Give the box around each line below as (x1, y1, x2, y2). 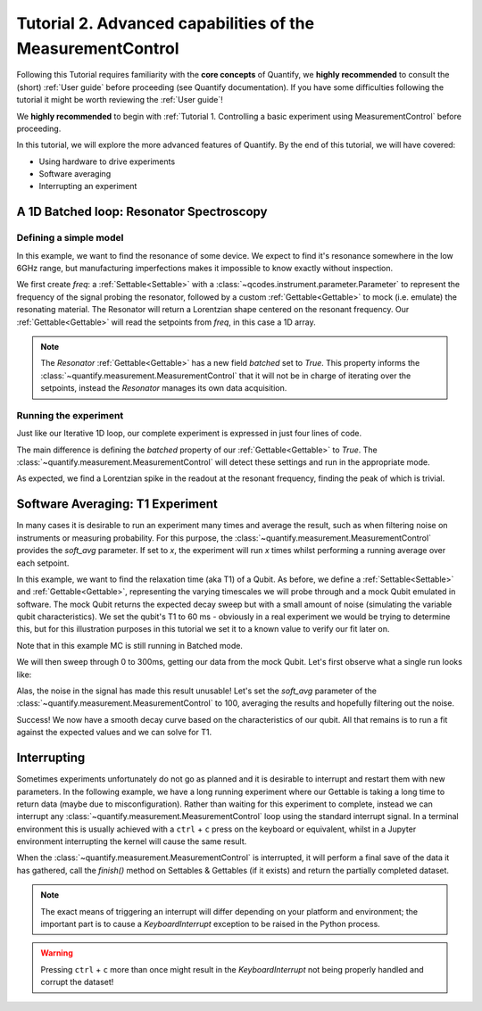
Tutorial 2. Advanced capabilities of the (16, 13, 315, 33)
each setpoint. (16, 558, 70, 568)
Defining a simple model (16, 232, 124, 244)
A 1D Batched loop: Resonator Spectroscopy (16, 204, 268, 220)
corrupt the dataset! (40, 977, 114, 988)
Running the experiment (16, 409, 124, 421)
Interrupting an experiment (38, 181, 137, 192)
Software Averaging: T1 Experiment (16, 496, 219, 512)
